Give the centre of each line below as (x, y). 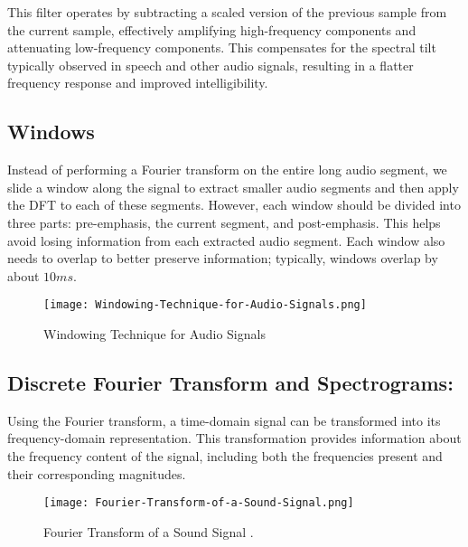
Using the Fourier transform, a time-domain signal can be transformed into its (224, 420)
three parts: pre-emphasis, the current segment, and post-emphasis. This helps (224, 222)
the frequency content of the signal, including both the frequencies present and (225, 455)
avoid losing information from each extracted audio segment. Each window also (226, 240)
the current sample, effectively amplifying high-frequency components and (212, 29)
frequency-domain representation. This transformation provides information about (234, 438)
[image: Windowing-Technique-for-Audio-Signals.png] (205, 305)
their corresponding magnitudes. (97, 473)
